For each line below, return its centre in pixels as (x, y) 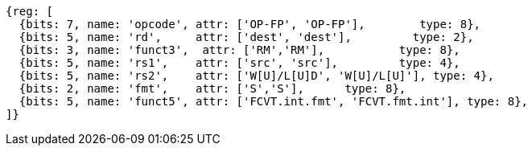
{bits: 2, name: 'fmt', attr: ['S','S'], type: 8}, (212, 88)
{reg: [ (30, 11)
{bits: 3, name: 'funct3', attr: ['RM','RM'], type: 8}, (239, 50)
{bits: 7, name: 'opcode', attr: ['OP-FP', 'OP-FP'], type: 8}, (250, 24)
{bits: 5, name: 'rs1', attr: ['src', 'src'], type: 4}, (239, 63)
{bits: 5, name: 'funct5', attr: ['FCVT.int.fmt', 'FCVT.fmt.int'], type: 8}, (274, 101)
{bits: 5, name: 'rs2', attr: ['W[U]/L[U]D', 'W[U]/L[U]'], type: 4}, (256, 76)
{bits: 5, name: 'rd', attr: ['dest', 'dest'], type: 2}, (246, 37)
